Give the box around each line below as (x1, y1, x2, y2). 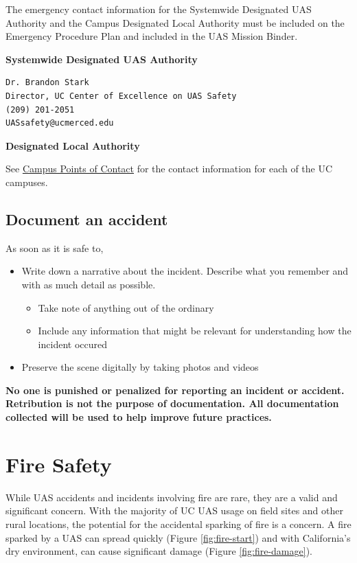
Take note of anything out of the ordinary (38, 300, 214, 314)
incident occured (38, 336, 107, 351)
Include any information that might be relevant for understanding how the (38, 323, 352, 338)
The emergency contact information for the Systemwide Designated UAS (5, 2, 312, 16)
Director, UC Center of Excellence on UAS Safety (5, 91, 237, 101)
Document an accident (5, 208, 168, 229)
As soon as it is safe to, (5, 240, 104, 255)
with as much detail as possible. (21, 277, 156, 291)
